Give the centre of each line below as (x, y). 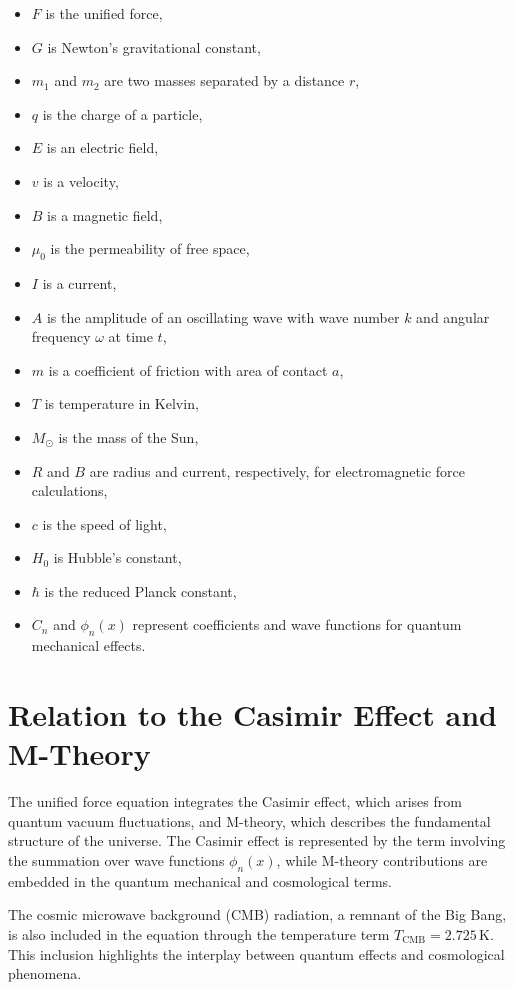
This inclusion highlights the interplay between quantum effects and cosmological (256, 953)
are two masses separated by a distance (224, 80)
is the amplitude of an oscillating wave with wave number (223, 316)
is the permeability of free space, (150, 248)
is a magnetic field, (105, 214)
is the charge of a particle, (122, 113)
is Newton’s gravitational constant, (154, 46)
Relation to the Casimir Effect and (252, 714)
